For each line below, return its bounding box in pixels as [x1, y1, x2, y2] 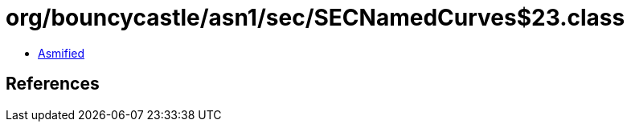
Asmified [38, 46, 85, 60]
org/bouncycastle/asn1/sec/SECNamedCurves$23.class [6, 4, 625, 31]
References [6, 74, 100, 94]
